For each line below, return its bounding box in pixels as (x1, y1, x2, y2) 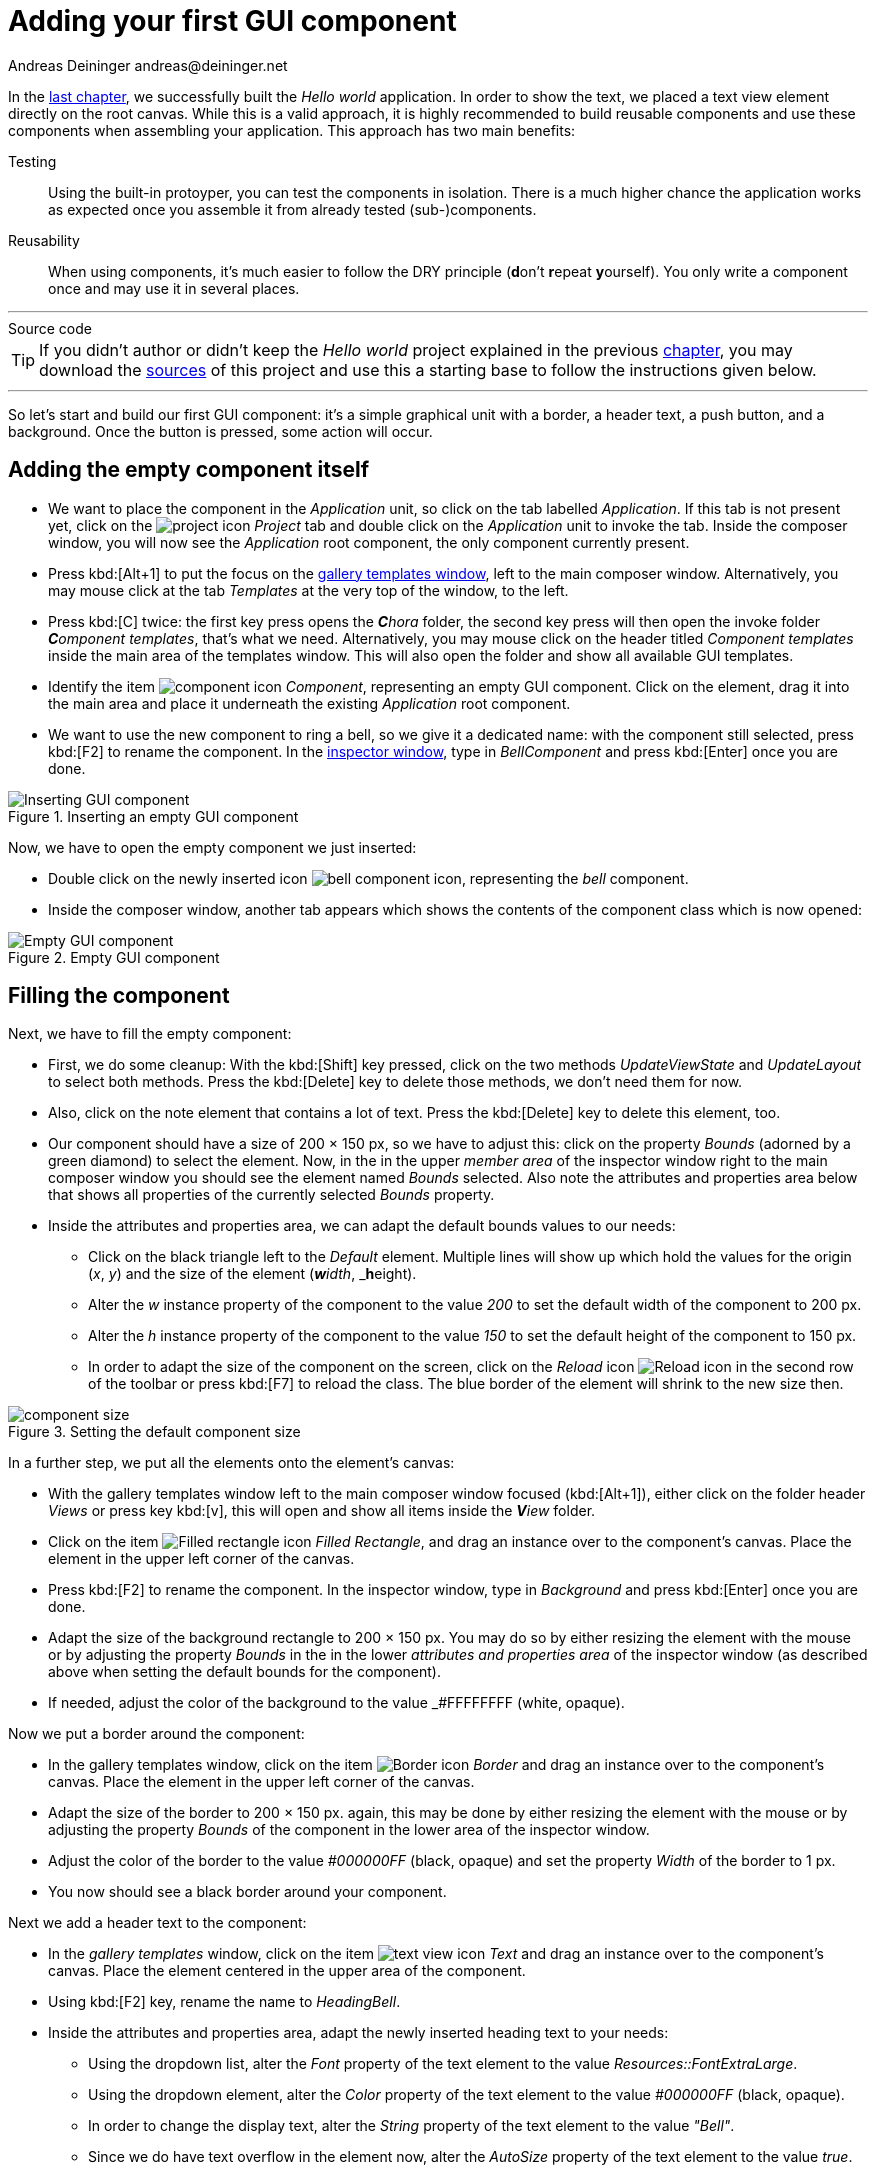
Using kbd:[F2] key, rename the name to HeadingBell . (48, 1993, 401, 2011)
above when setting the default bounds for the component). (48, 1663, 441, 1681)
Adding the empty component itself (8, 457, 370, 483)
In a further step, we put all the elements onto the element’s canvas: (8, 1454, 455, 1472)
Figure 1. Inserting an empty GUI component (8, 807, 299, 825)
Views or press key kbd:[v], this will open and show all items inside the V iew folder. (48, 1502, 596, 1520)
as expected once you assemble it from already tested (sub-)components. (48, 200, 537, 218)
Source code (8, 319, 92, 337)
